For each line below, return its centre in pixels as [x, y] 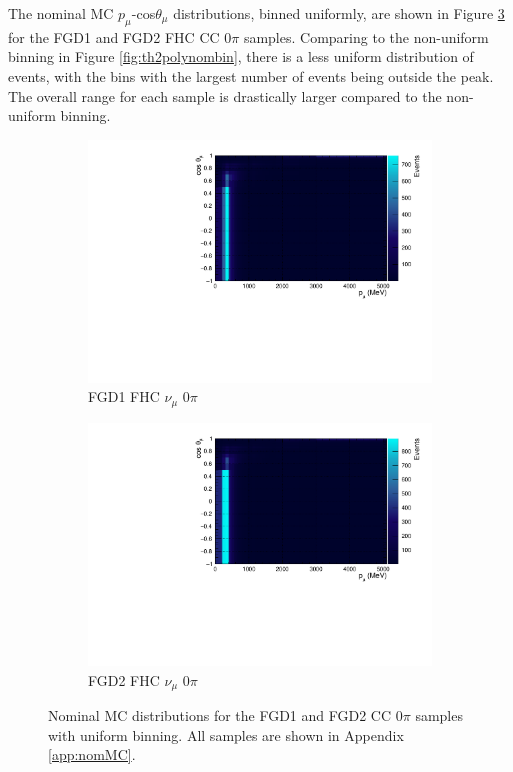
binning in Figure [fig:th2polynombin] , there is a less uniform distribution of [241, 56]
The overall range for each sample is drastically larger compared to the [225, 95]
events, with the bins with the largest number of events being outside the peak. [251, 75]
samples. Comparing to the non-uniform [366, 36]
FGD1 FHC [124, 396]
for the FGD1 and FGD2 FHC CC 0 [120, 36]
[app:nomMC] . [92, 754]
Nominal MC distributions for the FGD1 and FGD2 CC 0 [225, 715]
